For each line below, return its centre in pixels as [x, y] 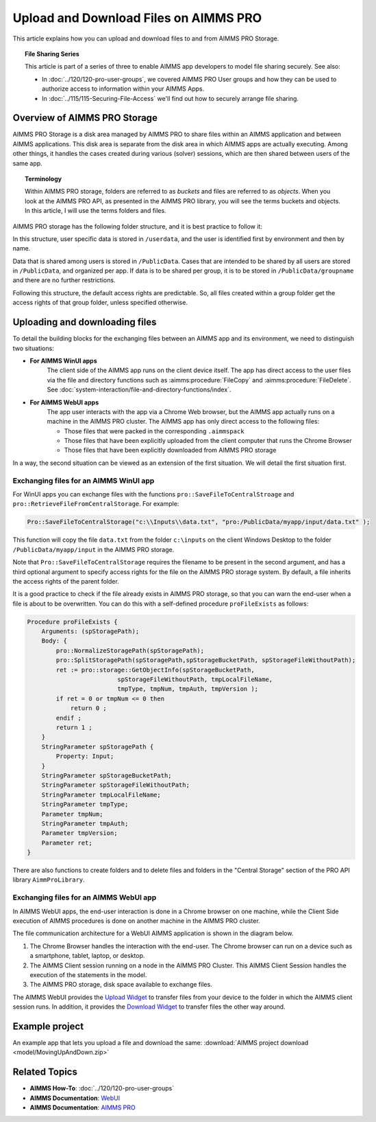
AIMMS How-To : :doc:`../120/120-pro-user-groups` [102, 1088]
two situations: [33, 348]
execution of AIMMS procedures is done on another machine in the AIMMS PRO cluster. [136, 921]
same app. [27, 163]
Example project [48, 1026]
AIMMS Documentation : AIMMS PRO [83, 1108]
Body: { [54, 641]
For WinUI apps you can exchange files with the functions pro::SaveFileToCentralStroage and [153, 494]
